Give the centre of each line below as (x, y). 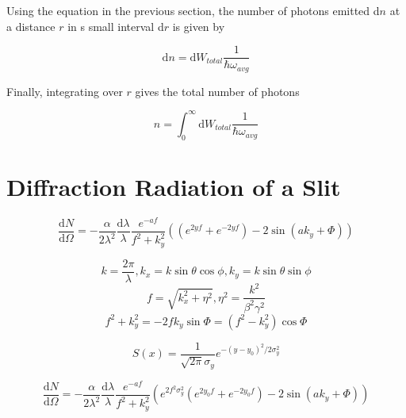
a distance (31, 26)
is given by (199, 26)
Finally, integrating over (65, 91)
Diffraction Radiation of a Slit (174, 186)
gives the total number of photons (217, 91)
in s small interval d (116, 26)
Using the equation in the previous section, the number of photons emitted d (193, 10)
